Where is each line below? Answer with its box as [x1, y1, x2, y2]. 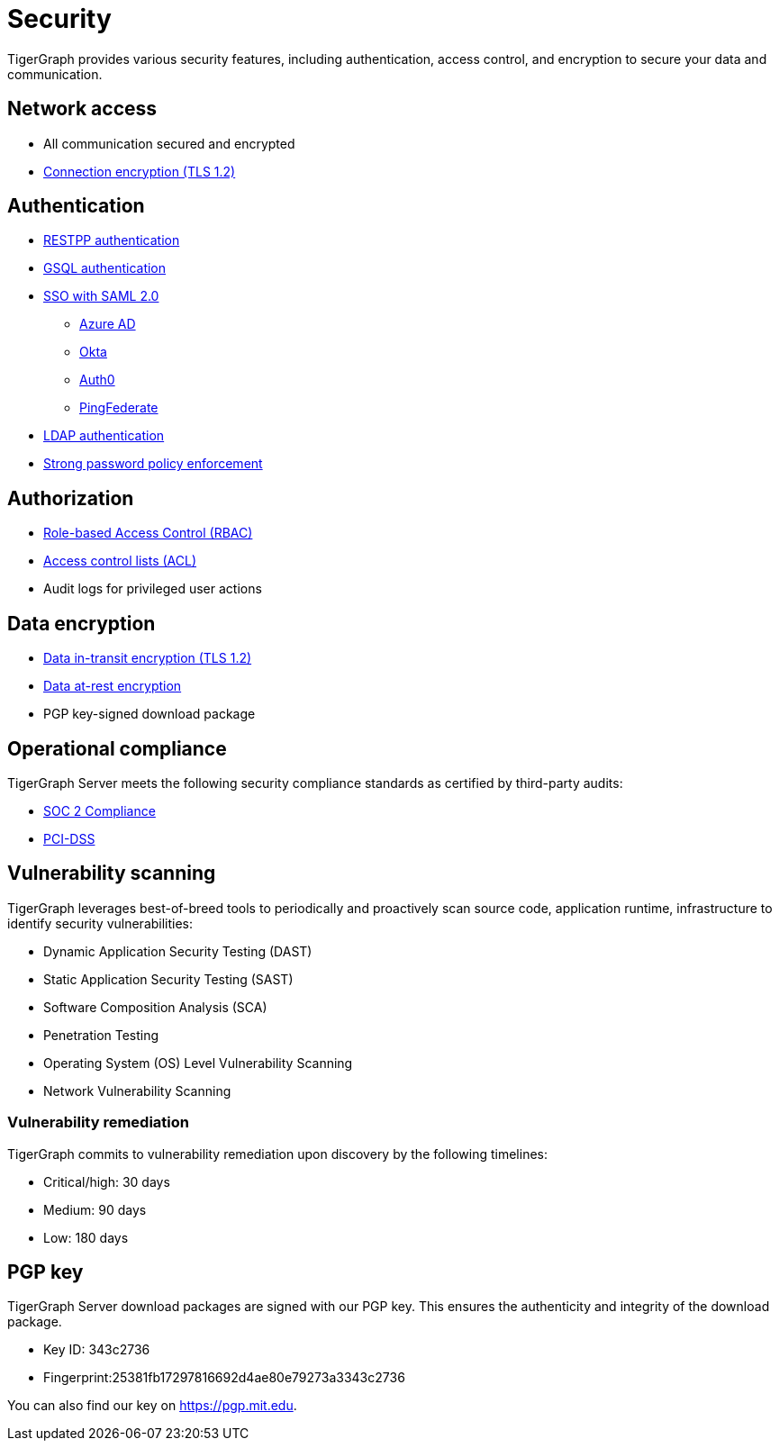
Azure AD [79, 316, 136, 332]
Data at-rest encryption [43, 678, 182, 694]
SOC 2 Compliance [43, 802, 156, 819]
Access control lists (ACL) [43, 553, 197, 569]
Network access [7, 97, 158, 121]
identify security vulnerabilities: [7, 915, 194, 931]
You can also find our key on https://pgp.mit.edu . [7, 1398, 297, 1414]
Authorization [7, 486, 134, 510]
